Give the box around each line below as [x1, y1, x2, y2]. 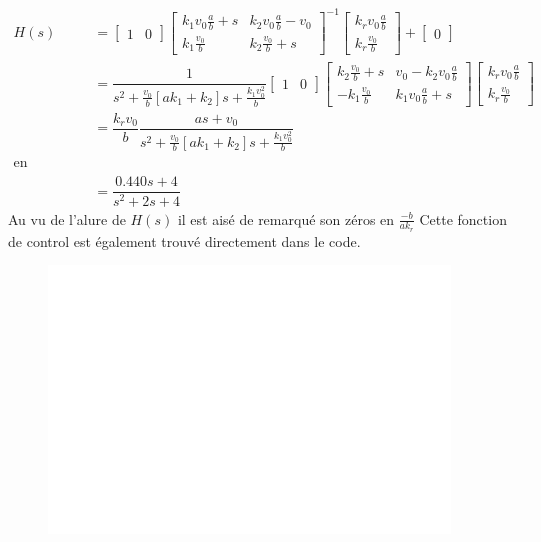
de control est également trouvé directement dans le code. [8, 230, 361, 251]
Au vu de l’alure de [8, 208, 126, 229]
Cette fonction [419, 208, 507, 229]
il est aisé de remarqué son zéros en [177, 208, 395, 229]
